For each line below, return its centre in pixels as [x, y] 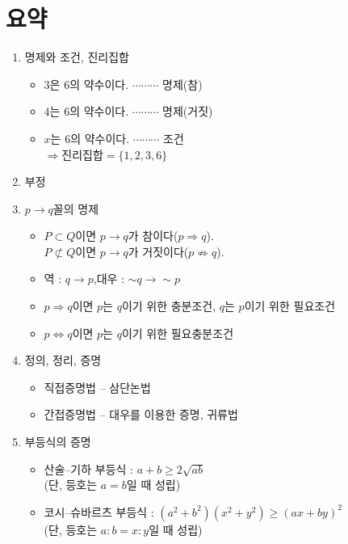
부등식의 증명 [58, 442]
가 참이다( [153, 236]
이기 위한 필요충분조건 [178, 333]
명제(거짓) [188, 111]
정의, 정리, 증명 [63, 360]
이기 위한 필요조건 [290, 306]
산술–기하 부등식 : [88, 468]
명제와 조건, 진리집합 [77, 57]
